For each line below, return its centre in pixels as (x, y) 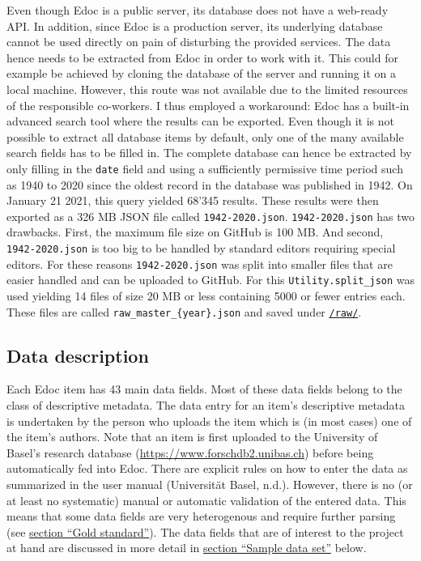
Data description (78, 355)
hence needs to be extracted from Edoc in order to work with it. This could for (202, 57)
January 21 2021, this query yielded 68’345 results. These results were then (193, 200)
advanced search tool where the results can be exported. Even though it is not (200, 121)
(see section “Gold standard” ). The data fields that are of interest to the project (205, 531)
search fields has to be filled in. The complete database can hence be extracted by (209, 153)
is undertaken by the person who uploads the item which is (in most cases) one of (209, 421)
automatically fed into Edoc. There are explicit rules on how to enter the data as (207, 468)
